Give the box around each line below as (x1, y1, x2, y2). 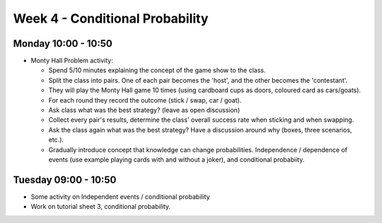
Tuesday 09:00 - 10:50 (13, 173, 117, 185)
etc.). (48, 135, 64, 144)
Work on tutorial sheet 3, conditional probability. (30, 202, 171, 211)
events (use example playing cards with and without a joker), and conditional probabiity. (48, 155, 305, 164)
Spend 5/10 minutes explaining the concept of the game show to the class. (48, 66, 266, 74)
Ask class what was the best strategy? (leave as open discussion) (48, 106, 241, 115)
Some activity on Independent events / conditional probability (30, 192, 210, 201)
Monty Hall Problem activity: (30, 57, 113, 65)
